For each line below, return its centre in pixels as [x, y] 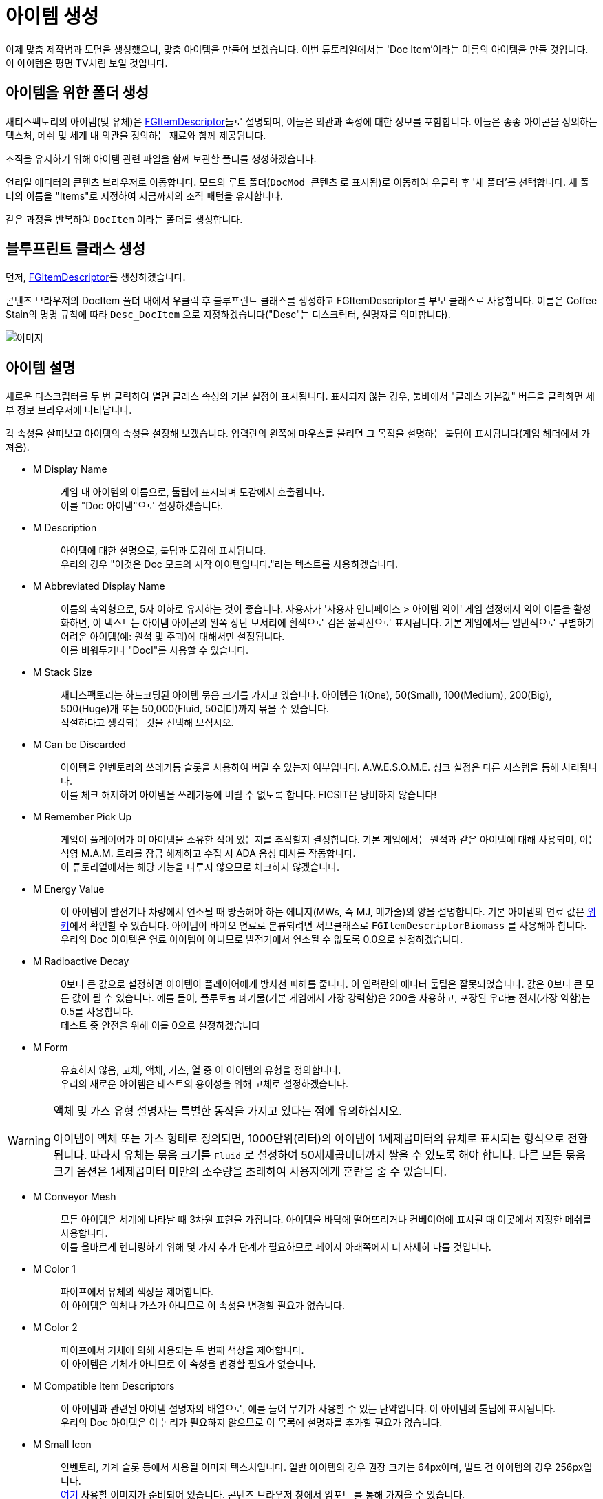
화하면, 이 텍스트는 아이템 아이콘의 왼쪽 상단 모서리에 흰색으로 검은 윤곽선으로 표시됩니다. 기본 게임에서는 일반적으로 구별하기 [328, 623]
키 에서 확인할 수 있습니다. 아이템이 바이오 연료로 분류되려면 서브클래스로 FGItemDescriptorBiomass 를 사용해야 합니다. [324, 926]
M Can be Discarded [80, 745]
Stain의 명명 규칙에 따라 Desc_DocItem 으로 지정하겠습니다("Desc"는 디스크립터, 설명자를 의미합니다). [228, 315]
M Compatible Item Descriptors [104, 1386]
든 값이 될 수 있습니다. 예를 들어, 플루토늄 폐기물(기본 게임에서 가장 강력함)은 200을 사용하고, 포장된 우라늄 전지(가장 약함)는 [326, 998]
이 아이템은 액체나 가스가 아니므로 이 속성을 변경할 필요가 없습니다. [203, 1306]
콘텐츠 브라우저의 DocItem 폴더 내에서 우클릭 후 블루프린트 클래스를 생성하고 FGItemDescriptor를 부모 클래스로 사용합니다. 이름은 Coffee [301, 301]
